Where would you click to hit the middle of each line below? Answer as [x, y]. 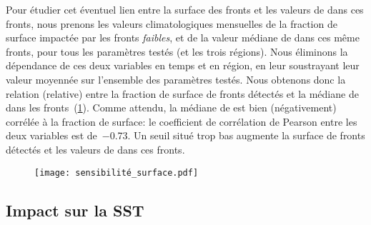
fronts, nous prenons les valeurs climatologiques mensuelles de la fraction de [172, 23]
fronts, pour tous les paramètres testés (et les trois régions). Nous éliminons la [177, 51]
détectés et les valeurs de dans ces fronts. [95, 149]
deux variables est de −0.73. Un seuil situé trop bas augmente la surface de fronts [185, 135]
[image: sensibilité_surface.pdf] [117, 172]
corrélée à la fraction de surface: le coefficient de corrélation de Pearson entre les [182, 121]
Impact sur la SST [75, 210]
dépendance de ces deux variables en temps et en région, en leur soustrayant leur [183, 65]
